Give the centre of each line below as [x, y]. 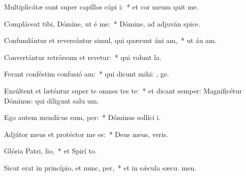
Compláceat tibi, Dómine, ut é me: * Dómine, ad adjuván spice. [102, 23]
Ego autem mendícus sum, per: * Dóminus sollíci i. [82, 117]
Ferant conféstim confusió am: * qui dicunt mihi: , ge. [87, 74]
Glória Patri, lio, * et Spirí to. [50, 151]
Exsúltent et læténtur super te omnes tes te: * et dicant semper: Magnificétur [123, 90]
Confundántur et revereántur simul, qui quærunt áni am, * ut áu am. [111, 40]
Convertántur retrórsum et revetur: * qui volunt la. [83, 57]
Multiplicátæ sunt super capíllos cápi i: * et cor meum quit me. [101, 6]
